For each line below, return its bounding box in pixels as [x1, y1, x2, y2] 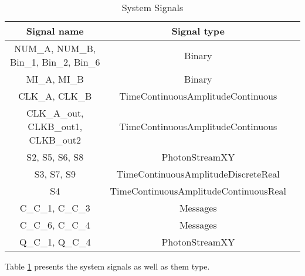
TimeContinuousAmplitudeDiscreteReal [116, 167, 280, 180]
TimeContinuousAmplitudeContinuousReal [110, 184, 286, 197]
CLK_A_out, [26, 106, 84, 120]
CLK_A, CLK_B [18, 89, 92, 103]
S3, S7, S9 [34, 167, 76, 180]
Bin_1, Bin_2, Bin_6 [9, 55, 100, 69]
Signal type [171, 24, 225, 38]
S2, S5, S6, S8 [26, 150, 84, 163]
